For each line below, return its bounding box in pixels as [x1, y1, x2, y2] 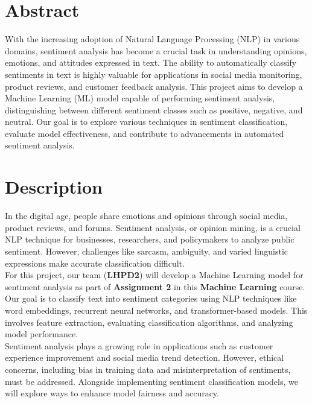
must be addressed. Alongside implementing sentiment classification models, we [5, 375, 298, 387]
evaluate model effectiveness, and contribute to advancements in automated [5, 127, 284, 139]
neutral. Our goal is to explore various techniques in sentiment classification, [5, 115, 288, 128]
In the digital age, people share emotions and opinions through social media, [5, 209, 288, 222]
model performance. [5, 328, 78, 340]
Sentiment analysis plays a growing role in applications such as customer [5, 339, 273, 352]
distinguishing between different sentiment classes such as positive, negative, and [5, 103, 303, 116]
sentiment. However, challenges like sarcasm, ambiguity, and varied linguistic [5, 244, 288, 257]
